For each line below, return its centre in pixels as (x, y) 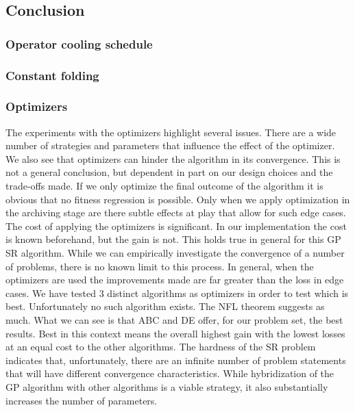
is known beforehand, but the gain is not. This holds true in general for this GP (173, 239)
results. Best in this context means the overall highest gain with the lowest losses (175, 333)
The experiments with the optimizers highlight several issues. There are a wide (171, 132)
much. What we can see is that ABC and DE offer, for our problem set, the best (174, 320)
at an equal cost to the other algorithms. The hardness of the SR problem (161, 347)
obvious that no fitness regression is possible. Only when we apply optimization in (178, 199)
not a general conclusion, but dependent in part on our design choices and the (169, 172)
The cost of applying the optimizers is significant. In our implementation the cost (176, 226)
